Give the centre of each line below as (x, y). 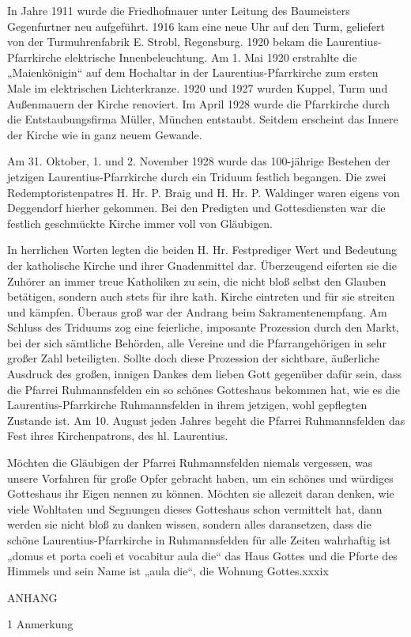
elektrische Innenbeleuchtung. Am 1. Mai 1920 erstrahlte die (211, 57)
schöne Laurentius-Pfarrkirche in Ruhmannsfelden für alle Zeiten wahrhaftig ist (199, 540)
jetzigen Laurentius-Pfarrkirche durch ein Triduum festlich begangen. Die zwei (197, 176)
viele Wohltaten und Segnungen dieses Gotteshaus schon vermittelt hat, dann (195, 508)
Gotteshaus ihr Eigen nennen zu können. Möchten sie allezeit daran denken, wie (201, 493)
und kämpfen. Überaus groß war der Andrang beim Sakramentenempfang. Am (197, 311)
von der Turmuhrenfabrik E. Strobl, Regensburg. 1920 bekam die (165, 42)
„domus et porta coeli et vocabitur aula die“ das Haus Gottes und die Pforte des (202, 555)
